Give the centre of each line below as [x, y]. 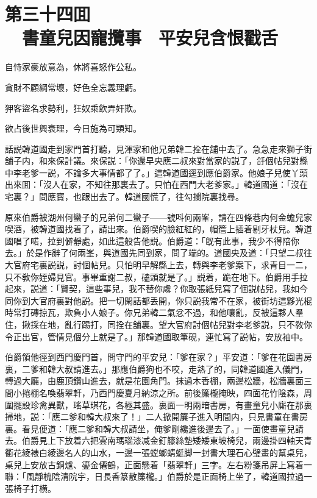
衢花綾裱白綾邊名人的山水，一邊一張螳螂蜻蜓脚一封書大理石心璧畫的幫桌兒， [158, 452]
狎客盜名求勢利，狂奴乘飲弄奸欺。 [73, 108]
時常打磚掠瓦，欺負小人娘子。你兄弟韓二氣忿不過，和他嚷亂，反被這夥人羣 [154, 312]
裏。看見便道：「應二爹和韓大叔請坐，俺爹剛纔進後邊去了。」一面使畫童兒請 [154, 428]
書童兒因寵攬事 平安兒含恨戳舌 [150, 37]
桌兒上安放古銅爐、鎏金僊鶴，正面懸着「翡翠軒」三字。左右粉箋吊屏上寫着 [154, 464]
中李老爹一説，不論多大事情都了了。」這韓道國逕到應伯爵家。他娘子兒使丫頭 [156, 172]
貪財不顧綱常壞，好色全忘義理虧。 [73, 87]
